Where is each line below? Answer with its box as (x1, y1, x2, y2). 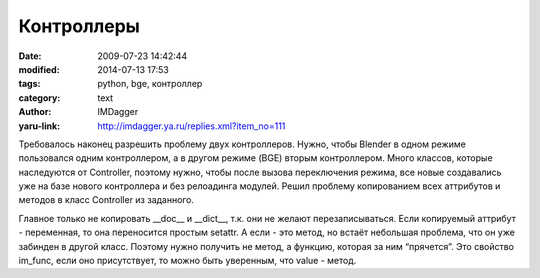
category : (18, 91, 61, 104)
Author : (18, 106, 52, 118)
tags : (18, 78, 41, 90)
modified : (18, 63, 60, 75)
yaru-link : (18, 120, 60, 132)
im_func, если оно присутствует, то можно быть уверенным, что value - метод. (18, 255, 357, 267)
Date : (18, 50, 42, 62)
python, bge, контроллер (97, 78, 203, 90)
